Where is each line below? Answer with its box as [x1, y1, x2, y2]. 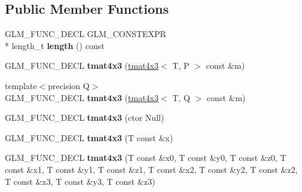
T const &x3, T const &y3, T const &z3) [5, 175, 155, 187]
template [5, 79, 37, 92]
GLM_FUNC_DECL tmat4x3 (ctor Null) [5, 111, 164, 124]
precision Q [48, 79, 90, 92]
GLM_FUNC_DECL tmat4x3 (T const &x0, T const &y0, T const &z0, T [5, 151, 286, 164]
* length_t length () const [5, 39, 105, 51]
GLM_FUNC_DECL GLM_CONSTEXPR [5, 28, 166, 40]
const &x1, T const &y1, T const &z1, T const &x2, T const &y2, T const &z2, [5, 163, 298, 175]
